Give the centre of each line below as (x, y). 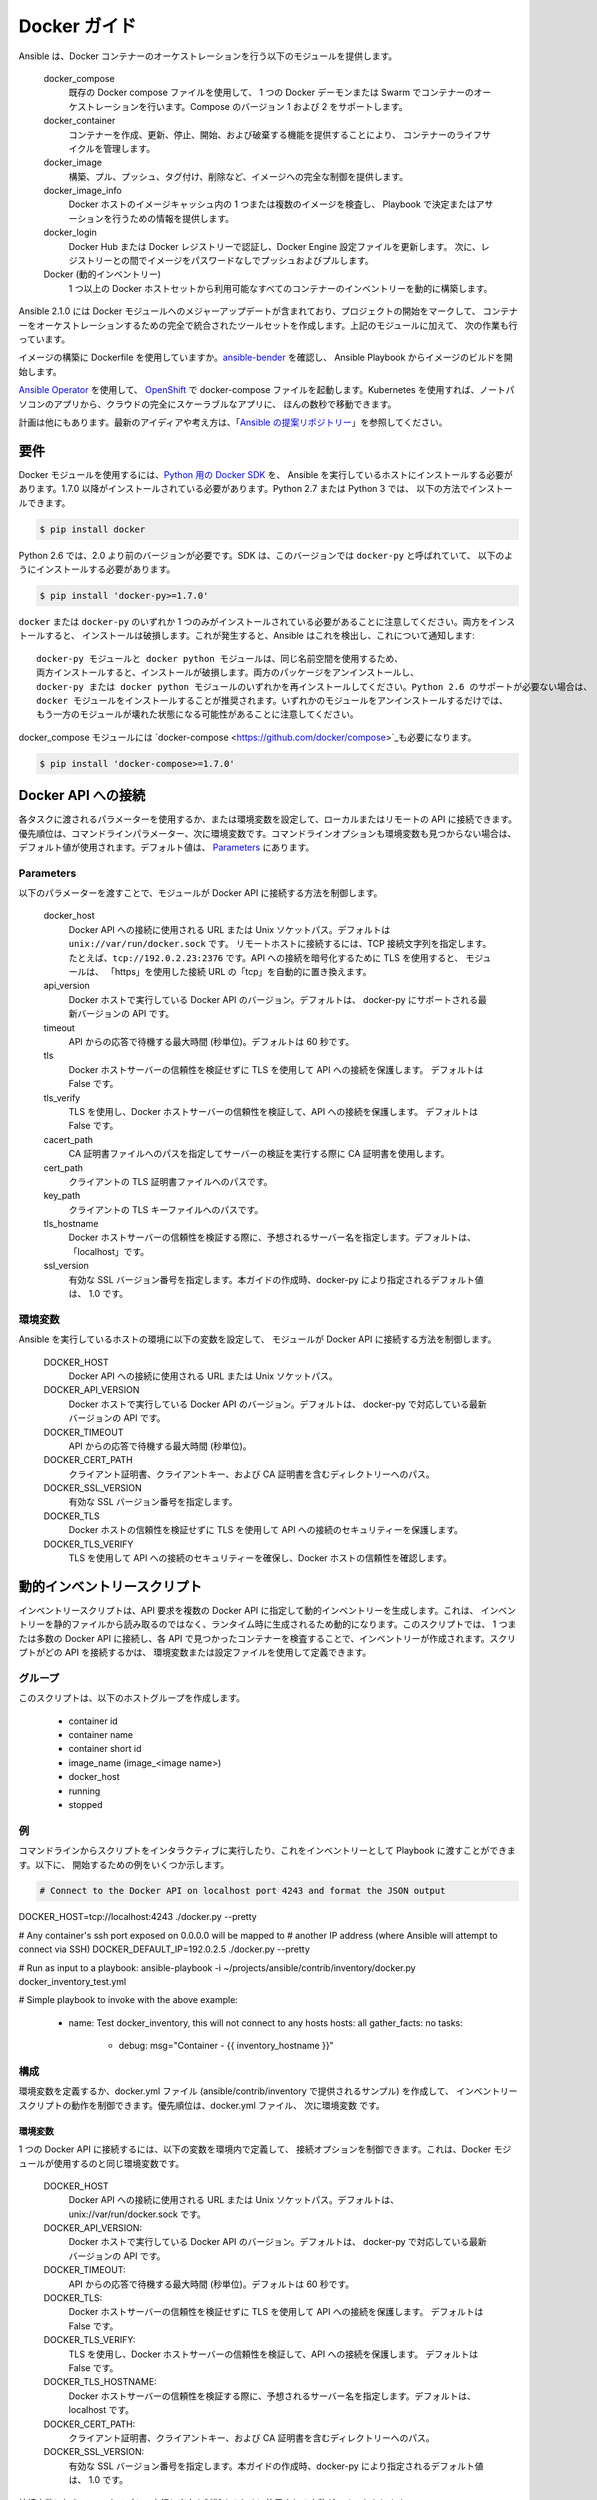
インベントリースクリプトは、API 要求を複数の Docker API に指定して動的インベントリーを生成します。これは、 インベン (267, 1610)
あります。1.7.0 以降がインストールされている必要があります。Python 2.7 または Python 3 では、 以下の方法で (244, 489)
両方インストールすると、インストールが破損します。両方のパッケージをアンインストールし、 (228, 673)
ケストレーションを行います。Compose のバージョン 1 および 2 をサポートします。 (238, 106)
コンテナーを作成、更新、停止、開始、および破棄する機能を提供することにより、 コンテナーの (262, 134)
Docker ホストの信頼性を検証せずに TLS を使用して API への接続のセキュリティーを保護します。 (266, 1530)
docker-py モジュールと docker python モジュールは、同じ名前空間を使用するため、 (220, 658)
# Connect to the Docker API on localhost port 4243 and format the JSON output (242, 1891)
